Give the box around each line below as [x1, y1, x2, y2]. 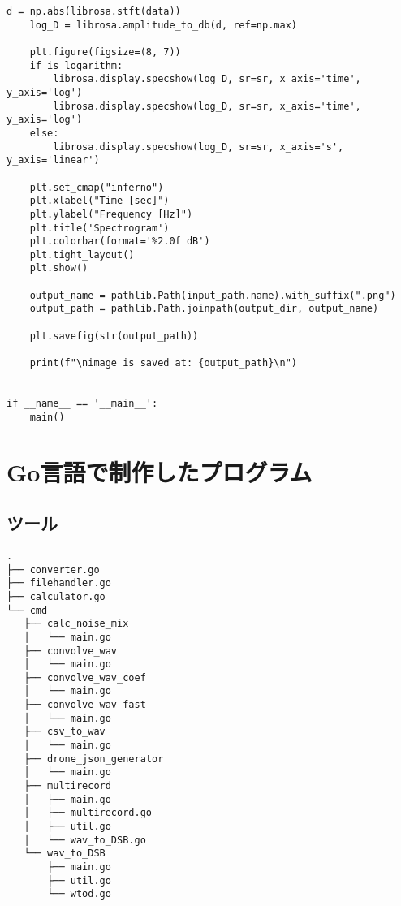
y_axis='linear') [6, 154, 100, 166]
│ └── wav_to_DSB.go [24, 834, 146, 846]
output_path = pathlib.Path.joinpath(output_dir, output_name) [29, 303, 379, 315]
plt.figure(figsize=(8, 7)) [29, 45, 181, 58]
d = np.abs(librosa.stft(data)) [6, 6, 181, 17]
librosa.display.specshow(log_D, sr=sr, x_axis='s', [53, 140, 344, 153]
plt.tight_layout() [29, 248, 135, 261]
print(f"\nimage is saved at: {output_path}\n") [29, 357, 297, 369]
